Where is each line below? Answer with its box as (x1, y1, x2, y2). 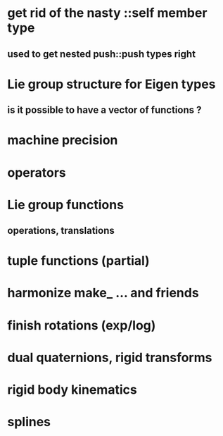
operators (7, 164, 67, 180)
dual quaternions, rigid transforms (7, 349, 212, 366)
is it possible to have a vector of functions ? (7, 104, 202, 116)
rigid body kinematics (7, 382, 137, 398)
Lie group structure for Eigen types (7, 76, 216, 92)
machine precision (7, 132, 118, 149)
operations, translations (7, 225, 115, 237)
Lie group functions (7, 197, 125, 213)
